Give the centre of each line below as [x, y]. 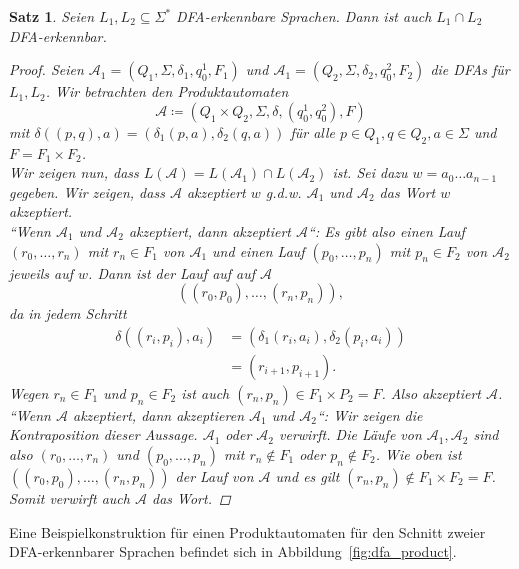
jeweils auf [41, 272]
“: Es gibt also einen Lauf [386, 230]
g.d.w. [283, 191]
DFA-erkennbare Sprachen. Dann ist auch [304, 16]
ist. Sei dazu [370, 172]
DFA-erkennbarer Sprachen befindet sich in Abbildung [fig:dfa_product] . [233, 551]
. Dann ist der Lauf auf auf [172, 272]
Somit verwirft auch [69, 497]
